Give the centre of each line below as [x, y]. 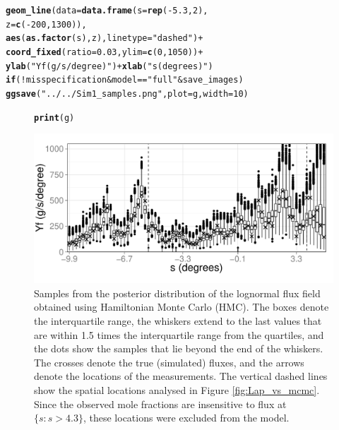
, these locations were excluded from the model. [186, 418]
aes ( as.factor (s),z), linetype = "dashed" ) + [105, 38]
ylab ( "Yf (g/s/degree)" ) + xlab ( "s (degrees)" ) [109, 66]
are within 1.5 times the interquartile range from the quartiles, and [179, 334]
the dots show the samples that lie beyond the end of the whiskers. [179, 348]
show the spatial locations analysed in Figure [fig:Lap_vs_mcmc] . [177, 390]
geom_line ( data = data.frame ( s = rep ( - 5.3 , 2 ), [107, 11]
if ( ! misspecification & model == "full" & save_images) [125, 80]
